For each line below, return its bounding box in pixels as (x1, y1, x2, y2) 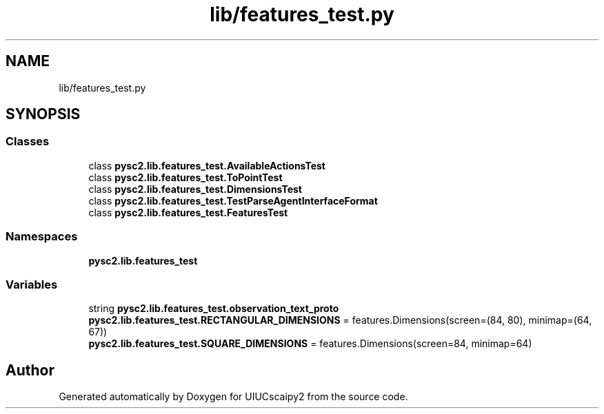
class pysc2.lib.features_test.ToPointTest (88, 171, 283, 183)
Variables (6, 277, 58, 291)
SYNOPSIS (6, 105, 81, 123)
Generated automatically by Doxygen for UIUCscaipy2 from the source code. (59, 391, 408, 403)
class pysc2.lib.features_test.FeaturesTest (88, 206, 288, 218)
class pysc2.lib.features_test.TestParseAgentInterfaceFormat (88, 194, 378, 207)
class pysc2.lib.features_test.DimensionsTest (88, 183, 302, 195)
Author (6, 361, 54, 379)
